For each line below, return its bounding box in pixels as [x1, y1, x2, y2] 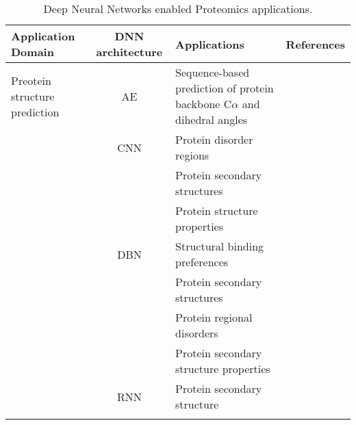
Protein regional [175, 309, 253, 325]
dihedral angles [175, 112, 248, 127]
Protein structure [175, 203, 258, 218]
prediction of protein [175, 80, 274, 96]
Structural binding [175, 238, 264, 254]
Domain [11, 44, 54, 60]
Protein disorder [175, 131, 253, 147]
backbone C [175, 96, 232, 112]
